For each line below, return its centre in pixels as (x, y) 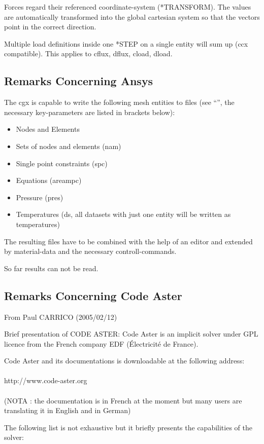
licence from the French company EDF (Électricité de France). (101, 343)
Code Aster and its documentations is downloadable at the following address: (124, 361)
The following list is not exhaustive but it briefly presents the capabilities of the (128, 427)
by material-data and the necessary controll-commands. (90, 251)
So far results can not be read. (51, 268)
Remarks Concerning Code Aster (93, 295)
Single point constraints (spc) (62, 163)
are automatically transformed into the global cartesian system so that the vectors (132, 16)
